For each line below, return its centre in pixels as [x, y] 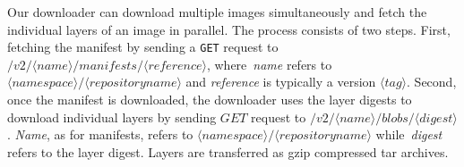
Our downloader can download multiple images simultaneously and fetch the [217, 12]
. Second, [432, 82]
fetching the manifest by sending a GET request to [143, 47]
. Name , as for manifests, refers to [100, 134]
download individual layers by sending [112, 117]
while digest [409, 134]
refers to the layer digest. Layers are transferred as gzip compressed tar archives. [228, 151]
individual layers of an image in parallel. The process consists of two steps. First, [229, 29]
